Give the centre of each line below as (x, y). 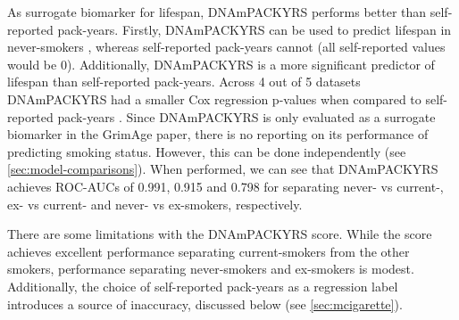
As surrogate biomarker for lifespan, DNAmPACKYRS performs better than (217, 12)
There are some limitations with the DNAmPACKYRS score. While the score (220, 234)
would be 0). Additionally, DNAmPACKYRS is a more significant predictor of (221, 64)
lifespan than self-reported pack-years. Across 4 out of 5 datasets (184, 82)
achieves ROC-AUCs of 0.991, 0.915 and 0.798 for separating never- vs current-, (225, 186)
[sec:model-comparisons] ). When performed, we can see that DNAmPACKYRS (223, 169)
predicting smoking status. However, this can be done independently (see (207, 151)
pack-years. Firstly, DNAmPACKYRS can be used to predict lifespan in (255, 29)
